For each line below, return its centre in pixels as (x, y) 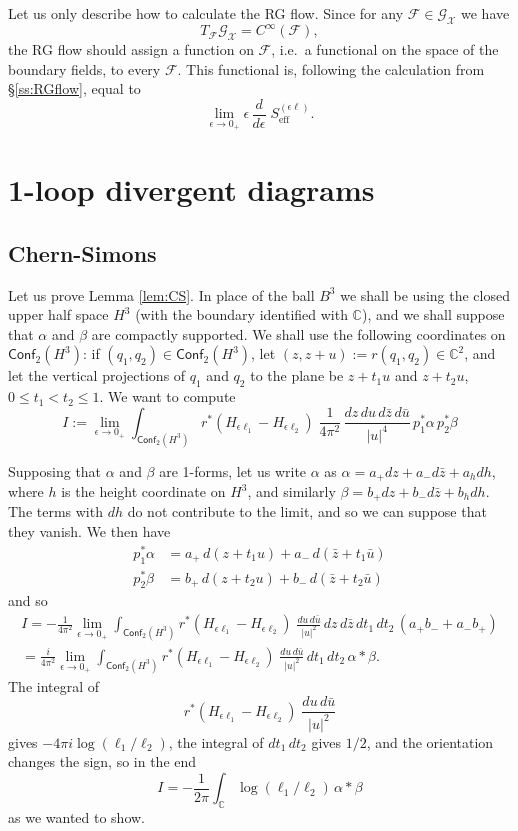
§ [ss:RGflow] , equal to (74, 88)
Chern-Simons (82, 252)
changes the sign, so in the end (102, 761)
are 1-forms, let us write (233, 470)
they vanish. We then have (89, 531)
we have (485, 13)
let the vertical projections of (97, 375)
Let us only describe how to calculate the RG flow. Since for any (206, 13)
